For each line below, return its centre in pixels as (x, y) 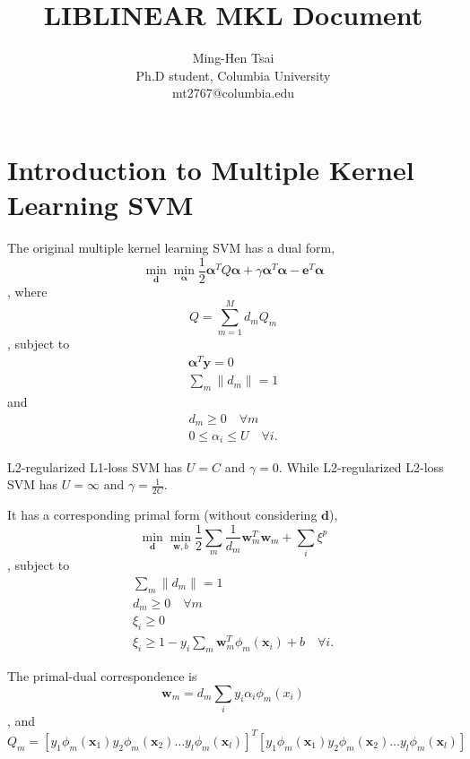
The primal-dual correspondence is (102, 675)
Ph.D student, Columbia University (233, 75)
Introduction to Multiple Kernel (211, 169)
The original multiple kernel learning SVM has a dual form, (171, 248)
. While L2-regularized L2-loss (361, 466)
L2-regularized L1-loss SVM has (95, 466)
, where (27, 291)
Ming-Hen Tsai (233, 58)
